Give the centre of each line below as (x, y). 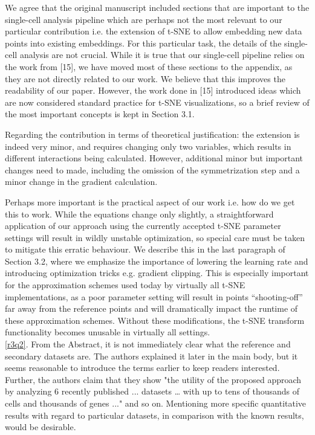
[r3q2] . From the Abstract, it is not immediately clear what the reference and (148, 344)
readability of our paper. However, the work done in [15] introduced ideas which (153, 90)
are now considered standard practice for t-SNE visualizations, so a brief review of (157, 102)
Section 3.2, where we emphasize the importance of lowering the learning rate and (157, 261)
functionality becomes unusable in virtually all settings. (108, 332)
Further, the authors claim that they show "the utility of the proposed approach (153, 379)
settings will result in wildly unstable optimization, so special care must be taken (155, 237)
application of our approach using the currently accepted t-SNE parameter (143, 226)
